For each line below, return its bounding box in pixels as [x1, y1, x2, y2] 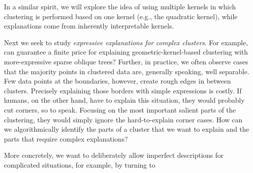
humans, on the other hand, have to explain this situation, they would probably [4, 95, 245, 105]
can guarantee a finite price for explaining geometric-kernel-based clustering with [4, 47, 248, 57]
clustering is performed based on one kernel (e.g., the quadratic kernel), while [4, 11, 238, 21]
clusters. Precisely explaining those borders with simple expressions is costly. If [4, 85, 242, 95]
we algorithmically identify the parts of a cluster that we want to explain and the [4, 124, 250, 134]
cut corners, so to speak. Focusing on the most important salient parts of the [4, 104, 236, 115]
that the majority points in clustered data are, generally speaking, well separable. [4, 66, 250, 76]
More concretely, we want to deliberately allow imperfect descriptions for [4, 150, 224, 160]
